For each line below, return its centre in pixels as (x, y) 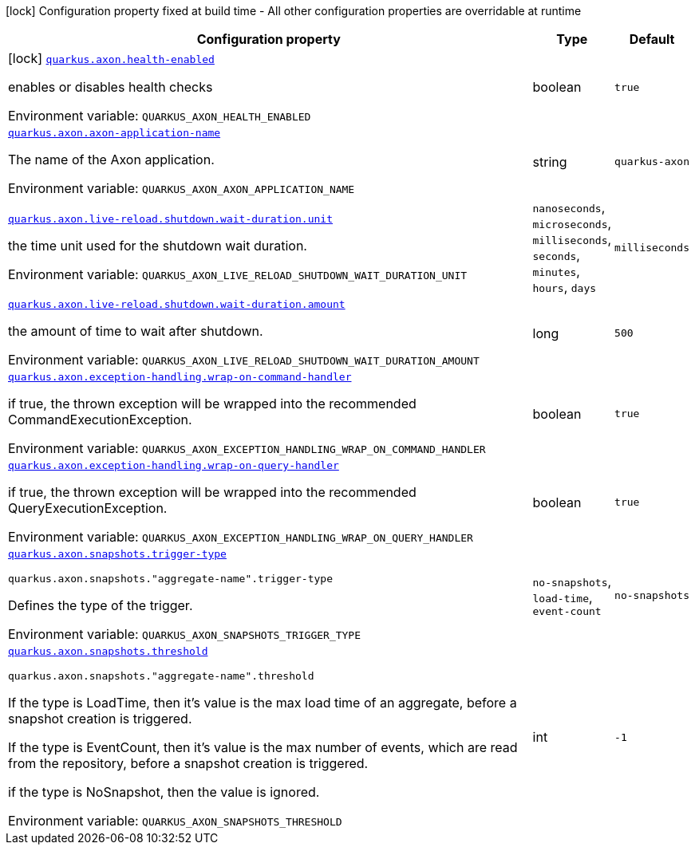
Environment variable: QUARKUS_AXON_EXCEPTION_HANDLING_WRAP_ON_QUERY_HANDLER (241, 537)
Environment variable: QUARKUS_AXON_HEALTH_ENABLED (160, 116)
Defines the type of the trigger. (101, 605)
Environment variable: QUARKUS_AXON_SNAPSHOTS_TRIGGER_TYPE (185, 634)
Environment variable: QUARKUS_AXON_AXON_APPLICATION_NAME (182, 188)
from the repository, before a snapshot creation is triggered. (188, 763)
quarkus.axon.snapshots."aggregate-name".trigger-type (170, 579)
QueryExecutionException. (88, 508)
